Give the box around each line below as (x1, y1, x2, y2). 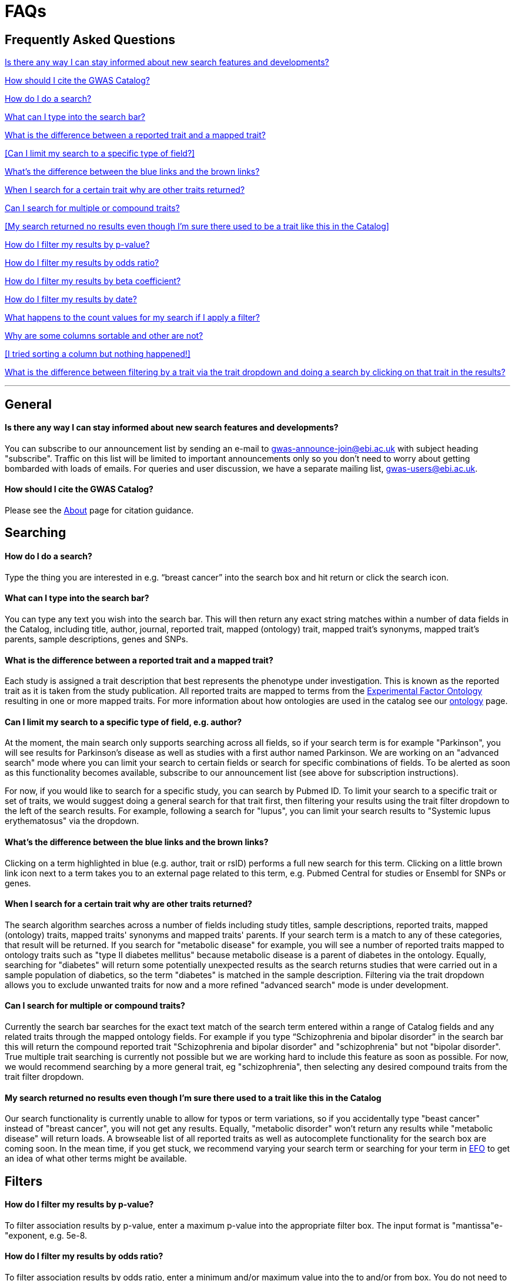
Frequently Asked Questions (5, 32, 176, 47)
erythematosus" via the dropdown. (5, 816, 139, 826)
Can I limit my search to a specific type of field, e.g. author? (5, 716, 242, 727)
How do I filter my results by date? (5, 294, 137, 305)
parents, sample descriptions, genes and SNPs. (5, 633, 188, 644)
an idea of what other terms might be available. (5, 1153, 187, 1164)
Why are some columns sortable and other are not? (5, 331, 203, 341)
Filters (5, 1173, 43, 1189)
